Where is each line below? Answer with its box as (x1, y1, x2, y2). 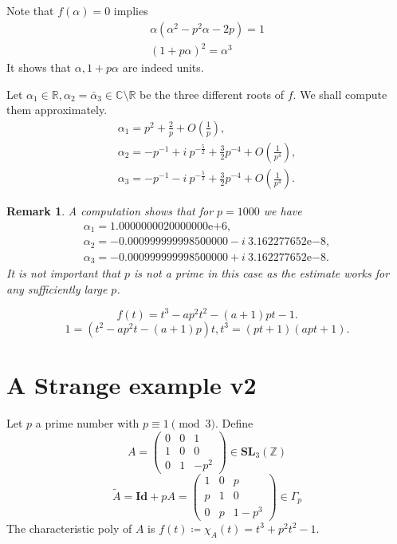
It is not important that (6, 265, 120, 282)
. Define (215, 414, 254, 431)
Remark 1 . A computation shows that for (6, 203, 214, 219)
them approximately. (6, 101, 108, 118)
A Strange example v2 (6, 368, 257, 400)
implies (113, 2, 148, 18)
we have (263, 203, 302, 219)
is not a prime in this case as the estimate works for (134, 265, 390, 282)
